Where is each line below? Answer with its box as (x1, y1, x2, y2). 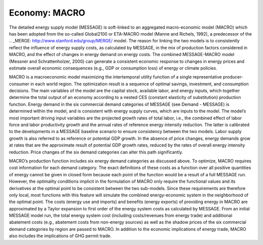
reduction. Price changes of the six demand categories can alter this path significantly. (9, 149, 183, 155)
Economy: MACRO (9, 7, 85, 18)
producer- (223, 74, 244, 80)
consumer (9, 81, 30, 87)
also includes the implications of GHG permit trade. (9, 233, 112, 239)
